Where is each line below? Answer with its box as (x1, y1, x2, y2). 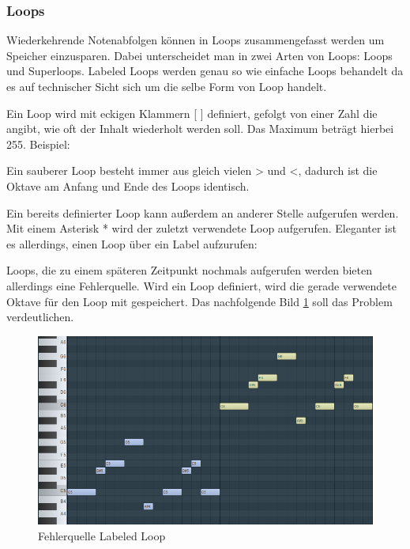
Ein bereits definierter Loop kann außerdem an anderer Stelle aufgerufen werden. (6, 204, 399, 221)
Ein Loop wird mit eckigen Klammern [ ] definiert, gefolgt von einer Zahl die (6, 104, 378, 121)
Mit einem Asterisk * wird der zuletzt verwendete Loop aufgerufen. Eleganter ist (6, 220, 397, 237)
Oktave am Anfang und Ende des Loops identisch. (6, 177, 250, 194)
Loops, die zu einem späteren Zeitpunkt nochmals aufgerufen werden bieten (6, 262, 372, 278)
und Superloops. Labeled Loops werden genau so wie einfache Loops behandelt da (6, 62, 404, 79)
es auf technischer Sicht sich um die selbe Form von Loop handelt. (6, 78, 327, 94)
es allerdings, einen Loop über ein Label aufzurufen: (6, 235, 258, 252)
